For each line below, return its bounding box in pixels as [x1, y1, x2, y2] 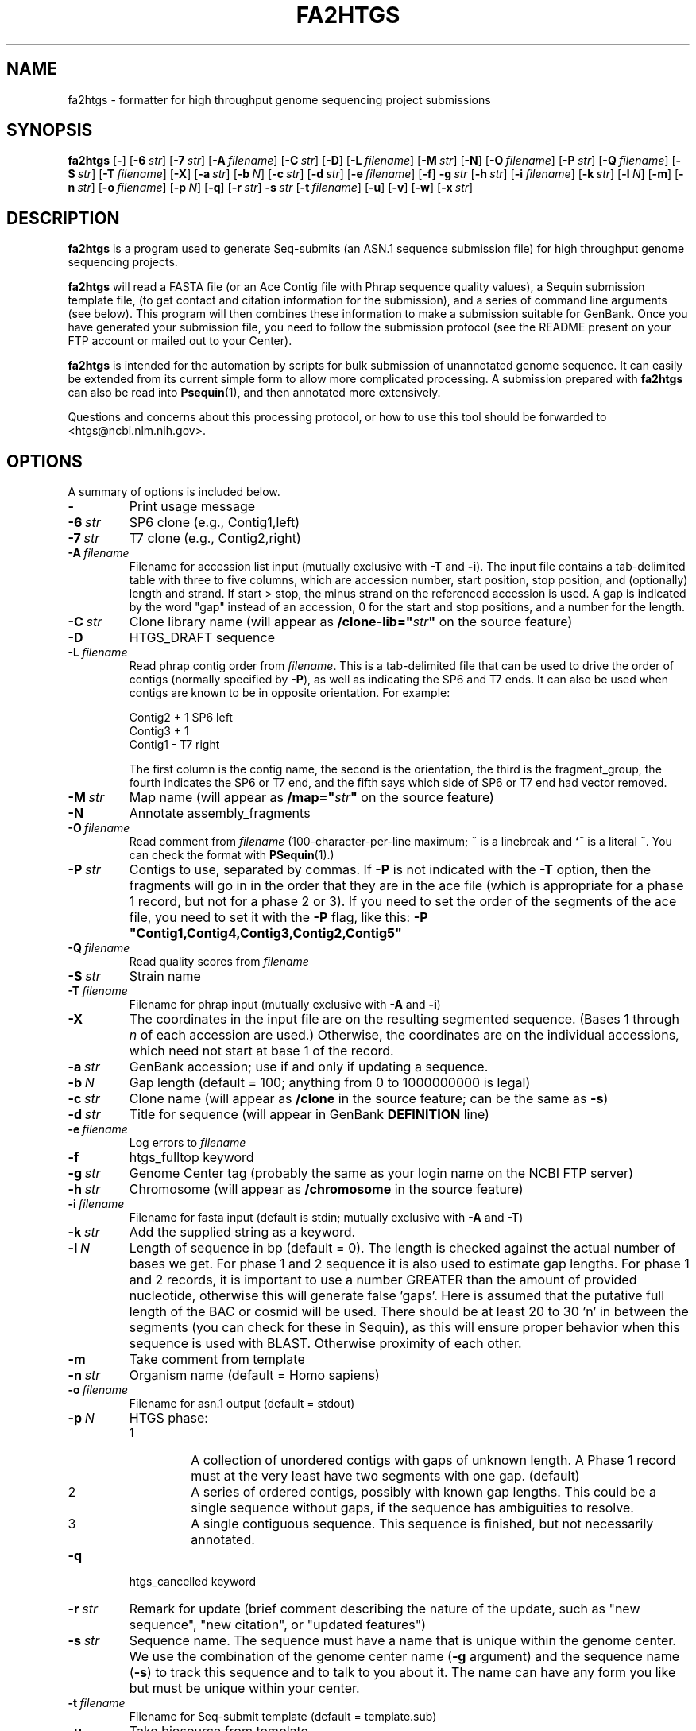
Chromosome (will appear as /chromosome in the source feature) [129, 1181, 524, 1198]
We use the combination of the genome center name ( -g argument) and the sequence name [129, 1648, 680, 1665]
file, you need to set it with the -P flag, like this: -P [129, 909, 428, 926]
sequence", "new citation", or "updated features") [129, 1617, 427, 1633]
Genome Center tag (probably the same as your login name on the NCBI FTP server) [129, 1165, 633, 1182]
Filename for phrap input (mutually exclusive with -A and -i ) [129, 997, 441, 1012]
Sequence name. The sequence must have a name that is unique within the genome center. [129, 1632, 676, 1649]
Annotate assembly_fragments [129, 805, 311, 822]
